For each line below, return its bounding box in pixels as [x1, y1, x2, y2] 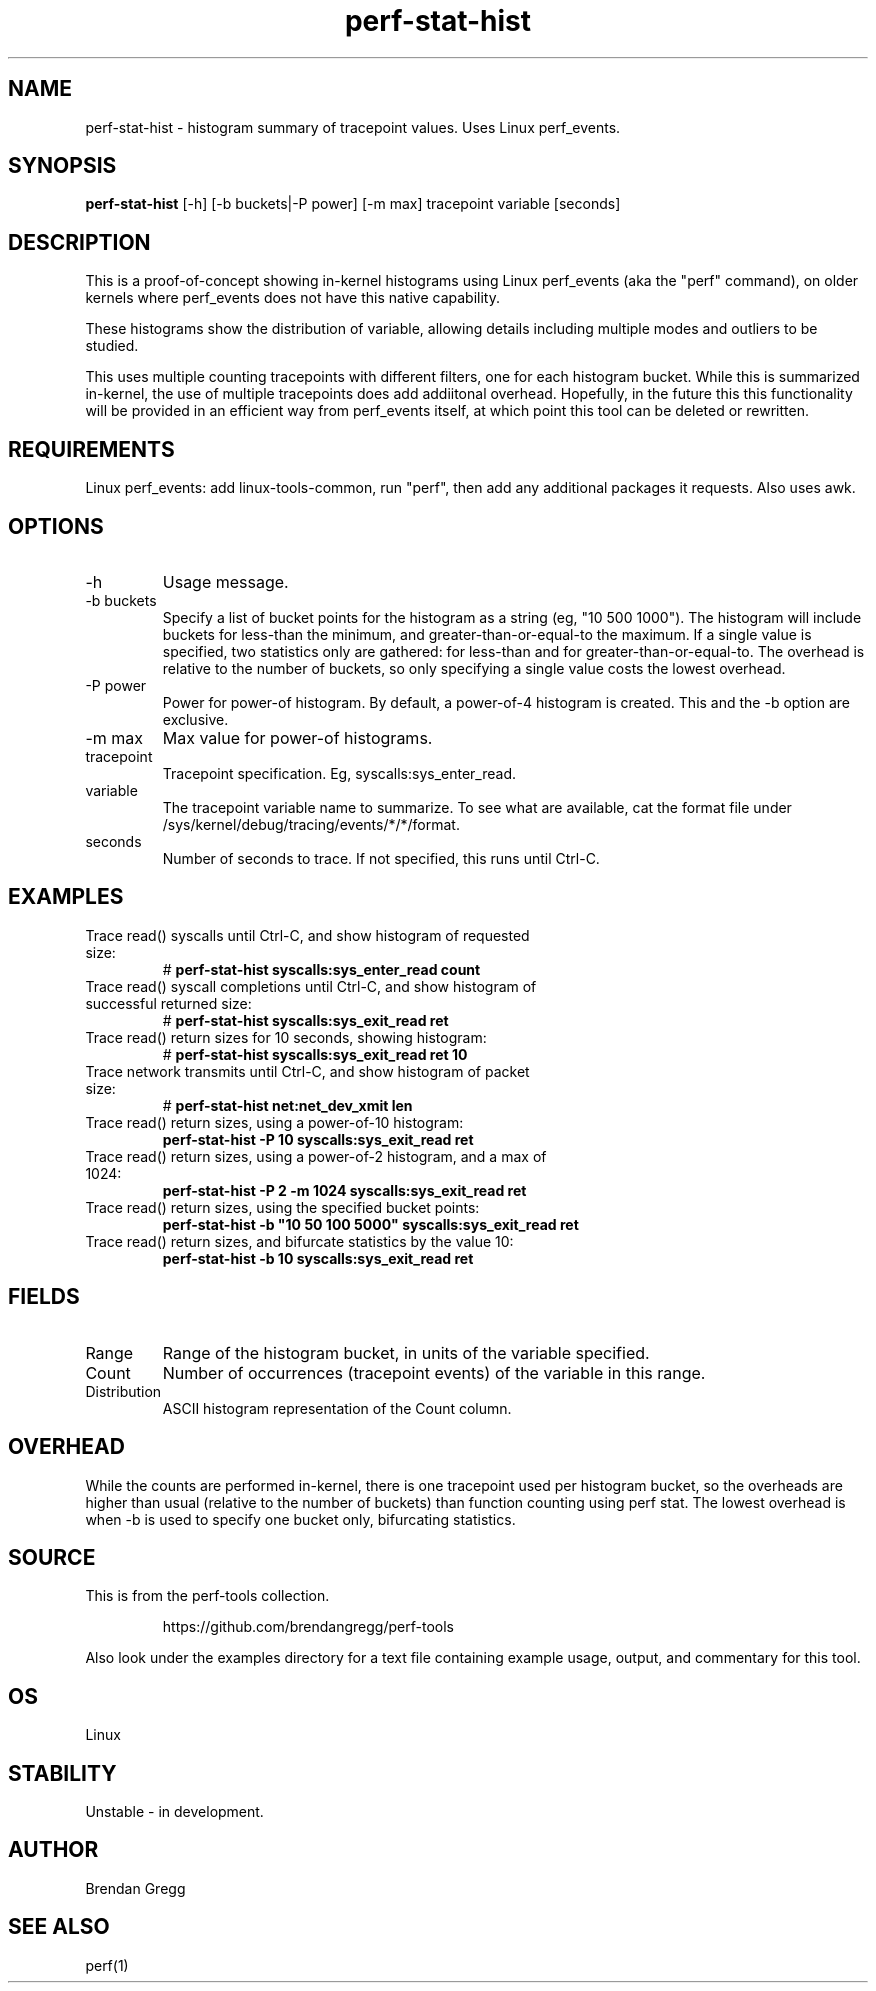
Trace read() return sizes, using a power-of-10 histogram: [85, 1113, 464, 1131]
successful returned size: [85, 994, 252, 1012]
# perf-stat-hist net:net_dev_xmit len [162, 1096, 413, 1114]
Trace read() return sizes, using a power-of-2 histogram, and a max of [85, 1147, 547, 1165]
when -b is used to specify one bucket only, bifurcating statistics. [85, 1510, 516, 1528]
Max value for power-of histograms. [162, 727, 433, 748]
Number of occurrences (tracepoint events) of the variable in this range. [162, 1362, 706, 1383]
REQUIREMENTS [8, 436, 175, 462]
